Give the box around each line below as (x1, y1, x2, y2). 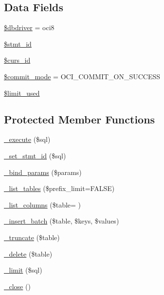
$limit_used (4, 87, 40, 98)
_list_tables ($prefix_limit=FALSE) (4, 183, 115, 193)
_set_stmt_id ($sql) (4, 150, 66, 160)
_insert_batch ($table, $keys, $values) (4, 216, 119, 226)
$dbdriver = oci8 (4, 22, 55, 33)
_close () (4, 281, 31, 291)
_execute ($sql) (4, 134, 51, 144)
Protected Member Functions (4, 111, 155, 126)
